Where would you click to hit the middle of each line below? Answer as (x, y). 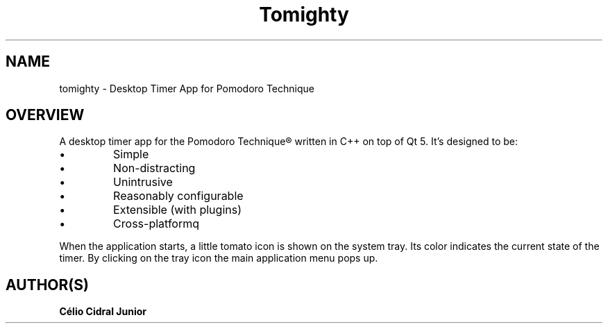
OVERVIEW (45, 115)
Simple (131, 154)
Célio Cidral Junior (103, 312)
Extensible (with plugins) (177, 210)
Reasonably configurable (178, 196)
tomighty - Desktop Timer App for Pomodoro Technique (187, 88)
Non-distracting (154, 168)
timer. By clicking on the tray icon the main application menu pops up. (219, 258)
